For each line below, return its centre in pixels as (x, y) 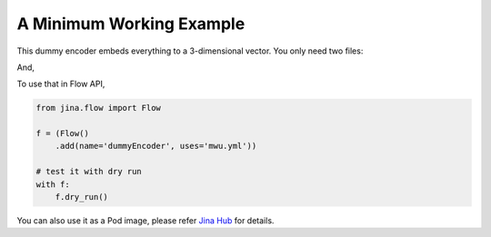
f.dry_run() (82, 197)
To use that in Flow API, (61, 84)
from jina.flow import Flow (98, 108)
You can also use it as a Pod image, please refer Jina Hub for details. (145, 221)
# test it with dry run (89, 172)
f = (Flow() (63, 133)
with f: (53, 184)
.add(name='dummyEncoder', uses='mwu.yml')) (156, 146)
